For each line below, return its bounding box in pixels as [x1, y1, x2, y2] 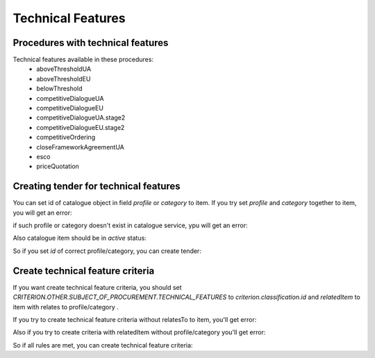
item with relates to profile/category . [12, 302, 119, 311]
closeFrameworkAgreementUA [36, 143, 124, 151]
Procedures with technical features [12, 37, 169, 49]
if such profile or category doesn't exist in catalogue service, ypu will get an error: [12, 221, 248, 229]
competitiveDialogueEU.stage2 [36, 123, 125, 131]
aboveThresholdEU [36, 74, 91, 83]
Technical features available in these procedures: [12, 56, 154, 64]
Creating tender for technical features [12, 181, 181, 193]
